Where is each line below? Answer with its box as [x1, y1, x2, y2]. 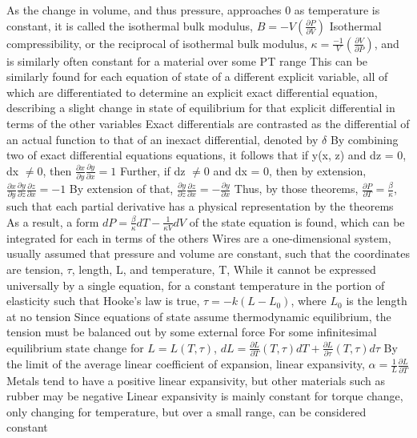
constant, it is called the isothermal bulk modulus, [6, 17, 253, 34]
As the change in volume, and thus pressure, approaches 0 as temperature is [6, 2, 380, 18]
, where [291, 292, 327, 309]
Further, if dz [119, 162, 186, 179]
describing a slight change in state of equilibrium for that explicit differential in [6, 99, 395, 116]
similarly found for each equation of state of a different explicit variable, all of [6, 68, 388, 85]
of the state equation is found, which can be [189, 213, 405, 230]
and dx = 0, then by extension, [213, 162, 367, 179]
